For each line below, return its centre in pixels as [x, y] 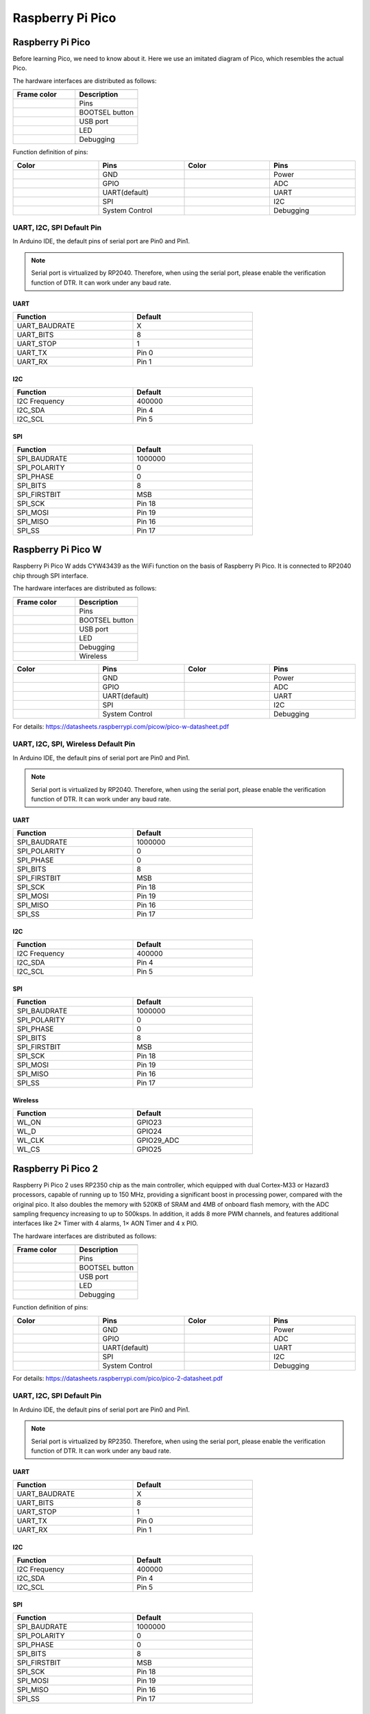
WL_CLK [30, 1140]
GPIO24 [149, 1131]
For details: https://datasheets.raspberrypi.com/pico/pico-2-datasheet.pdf [118, 1378]
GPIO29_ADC [158, 1140]
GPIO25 [149, 1150]
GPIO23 [149, 1122]
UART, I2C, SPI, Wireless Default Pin [74, 744]
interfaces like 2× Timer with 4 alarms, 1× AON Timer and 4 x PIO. [106, 1223]
